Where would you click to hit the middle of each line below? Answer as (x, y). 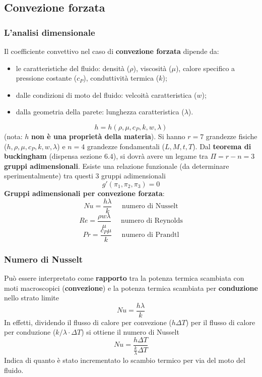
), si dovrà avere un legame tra (160, 156)
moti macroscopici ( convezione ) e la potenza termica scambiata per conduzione (131, 288)
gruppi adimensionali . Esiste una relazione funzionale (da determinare (117, 166)
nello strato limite (32, 298)
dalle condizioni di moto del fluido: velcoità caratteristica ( (106, 95)
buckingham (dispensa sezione (53, 156)
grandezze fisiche (232, 136)
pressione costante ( (46, 78)
